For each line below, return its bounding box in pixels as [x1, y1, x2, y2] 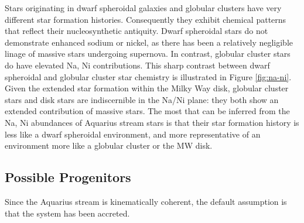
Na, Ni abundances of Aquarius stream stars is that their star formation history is [5, 116, 299, 128]
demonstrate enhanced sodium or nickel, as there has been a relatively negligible [5, 36, 293, 48]
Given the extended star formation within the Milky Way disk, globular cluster [5, 82, 289, 94]
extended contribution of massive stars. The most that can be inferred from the [5, 105, 290, 117]
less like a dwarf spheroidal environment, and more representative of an [5, 128, 261, 140]
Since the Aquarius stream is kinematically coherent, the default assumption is [5, 195, 287, 207]
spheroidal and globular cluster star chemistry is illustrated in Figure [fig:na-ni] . [5, 70, 292, 83]
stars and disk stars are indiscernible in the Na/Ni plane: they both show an [5, 93, 279, 105]
